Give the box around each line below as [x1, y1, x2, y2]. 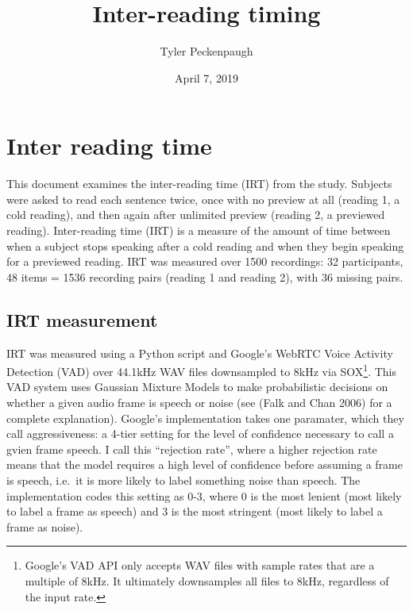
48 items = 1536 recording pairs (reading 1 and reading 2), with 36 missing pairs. [6, 268, 403, 285]
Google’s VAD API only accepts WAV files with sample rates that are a [25, 557, 375, 574]
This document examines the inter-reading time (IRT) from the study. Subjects [6, 175, 392, 192]
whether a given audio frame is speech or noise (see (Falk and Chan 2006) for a [6, 394, 392, 411]
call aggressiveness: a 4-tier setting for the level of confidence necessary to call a [6, 425, 394, 442]
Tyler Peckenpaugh [160, 43, 253, 59]
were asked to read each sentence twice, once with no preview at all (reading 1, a [6, 190, 400, 207]
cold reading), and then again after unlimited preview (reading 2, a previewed [6, 206, 385, 223]
